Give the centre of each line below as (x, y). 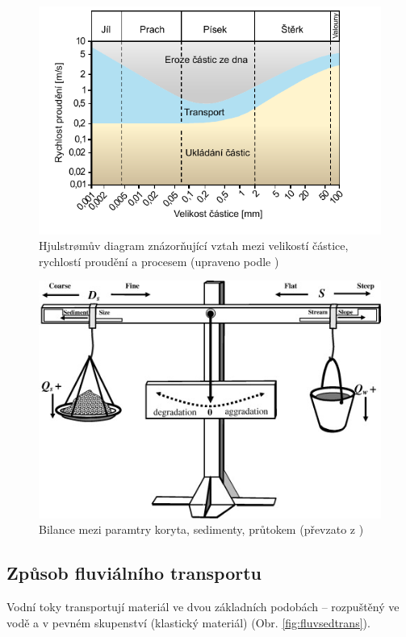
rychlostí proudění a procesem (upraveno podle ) (159, 261)
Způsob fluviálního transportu (134, 573)
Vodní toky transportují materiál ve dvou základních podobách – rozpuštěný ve (203, 607)
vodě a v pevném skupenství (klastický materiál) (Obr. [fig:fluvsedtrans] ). (188, 622)
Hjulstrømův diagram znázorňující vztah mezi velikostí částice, (194, 246)
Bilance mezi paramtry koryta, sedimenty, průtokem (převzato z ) (201, 529)
